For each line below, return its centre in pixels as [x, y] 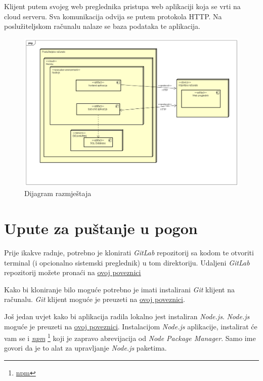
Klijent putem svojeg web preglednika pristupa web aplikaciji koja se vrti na [122, 6]
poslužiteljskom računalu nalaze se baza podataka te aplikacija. [102, 26]
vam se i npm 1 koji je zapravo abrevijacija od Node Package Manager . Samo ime [130, 337]
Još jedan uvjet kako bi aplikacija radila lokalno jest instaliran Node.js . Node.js [127, 316]
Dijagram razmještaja [58, 193]
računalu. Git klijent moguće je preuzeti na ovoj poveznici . [95, 299]
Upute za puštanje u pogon [101, 228]
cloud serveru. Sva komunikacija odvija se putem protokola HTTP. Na [113, 16]
